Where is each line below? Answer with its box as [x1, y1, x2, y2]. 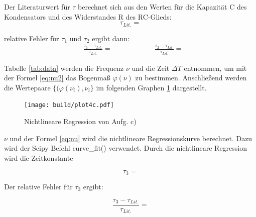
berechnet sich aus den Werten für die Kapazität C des [78, 2, 247, 12]
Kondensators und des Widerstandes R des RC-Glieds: [4, 11, 172, 22]
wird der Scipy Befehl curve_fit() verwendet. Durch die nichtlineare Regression [4, 143, 247, 153]
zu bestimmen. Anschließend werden [135, 72, 247, 83]
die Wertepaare [4, 82, 51, 92]
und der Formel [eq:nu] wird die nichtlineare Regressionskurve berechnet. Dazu [10, 133, 252, 143]
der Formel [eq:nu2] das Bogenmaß [4, 72, 110, 83]
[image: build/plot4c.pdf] [24, 101, 114, 109]
